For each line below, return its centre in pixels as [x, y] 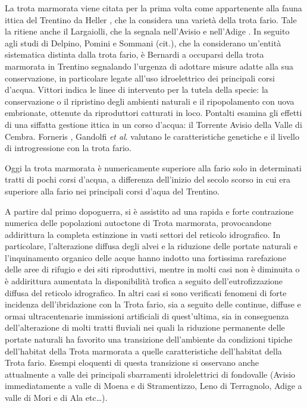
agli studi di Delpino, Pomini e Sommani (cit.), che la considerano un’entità [143, 43]
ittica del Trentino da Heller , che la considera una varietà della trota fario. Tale [151, 19]
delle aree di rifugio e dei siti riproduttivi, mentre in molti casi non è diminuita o [152, 269]
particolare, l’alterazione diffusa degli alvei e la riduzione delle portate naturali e [151, 246]
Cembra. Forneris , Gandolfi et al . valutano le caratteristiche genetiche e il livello [152, 136]
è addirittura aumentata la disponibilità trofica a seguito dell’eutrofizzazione [144, 281]
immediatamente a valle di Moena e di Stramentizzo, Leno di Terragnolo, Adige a [153, 386]
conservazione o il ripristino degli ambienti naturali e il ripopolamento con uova [150, 101]
